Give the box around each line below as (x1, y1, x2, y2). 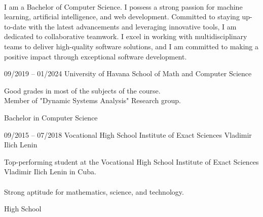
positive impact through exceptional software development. (4, 51, 187, 61)
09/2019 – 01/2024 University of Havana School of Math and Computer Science (4, 68, 252, 79)
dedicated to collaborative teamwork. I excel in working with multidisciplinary (4, 31, 247, 42)
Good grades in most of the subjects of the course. (4, 85, 161, 96)
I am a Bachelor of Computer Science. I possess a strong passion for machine (4, 1, 243, 12)
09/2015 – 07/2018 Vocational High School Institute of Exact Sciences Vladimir (4, 129, 252, 140)
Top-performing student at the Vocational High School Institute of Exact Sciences (4, 156, 259, 167)
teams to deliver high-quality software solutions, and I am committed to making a (4, 41, 259, 51)
